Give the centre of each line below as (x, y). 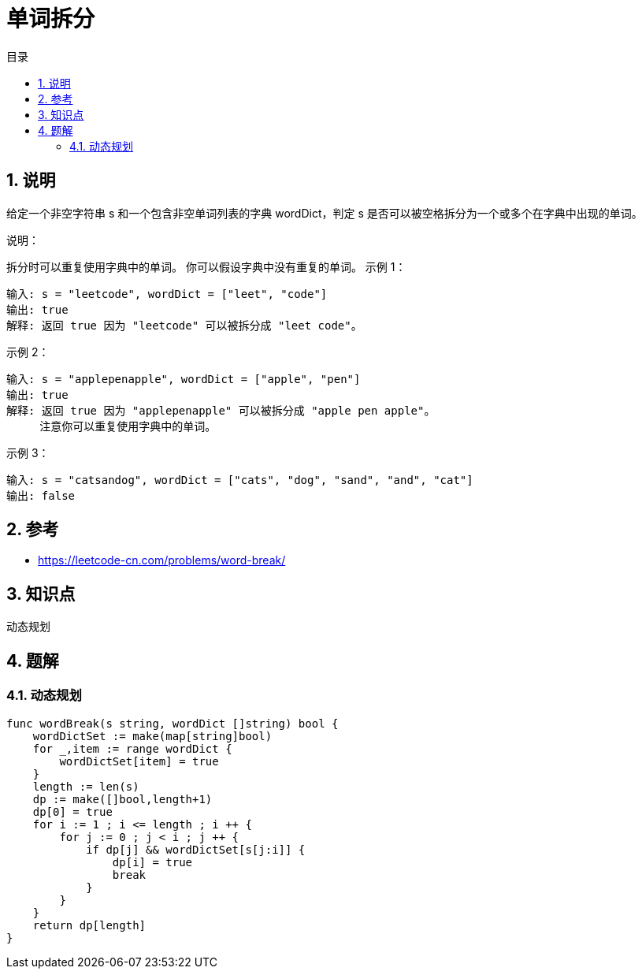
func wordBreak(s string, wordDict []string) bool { (173, 723)
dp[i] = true (152, 862)
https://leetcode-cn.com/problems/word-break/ (162, 560)
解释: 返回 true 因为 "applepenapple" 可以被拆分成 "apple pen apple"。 (221, 410)
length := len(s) (86, 786)
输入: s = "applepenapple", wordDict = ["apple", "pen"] (184, 379)
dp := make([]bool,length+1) (122, 799)
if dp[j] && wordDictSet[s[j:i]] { (196, 849)
